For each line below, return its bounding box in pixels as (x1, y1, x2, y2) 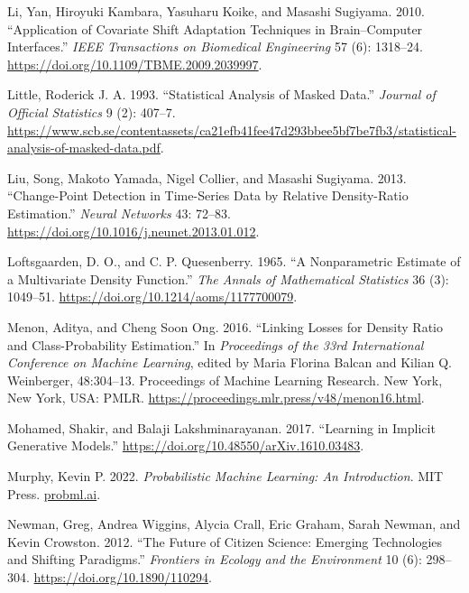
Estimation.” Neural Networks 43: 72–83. (7, 203, 231, 222)
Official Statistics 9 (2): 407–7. (7, 102, 176, 121)
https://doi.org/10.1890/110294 (33, 568, 208, 587)
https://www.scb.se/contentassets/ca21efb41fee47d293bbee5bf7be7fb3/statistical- (7, 120, 456, 139)
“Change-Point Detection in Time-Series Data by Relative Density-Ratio (7, 186, 409, 205)
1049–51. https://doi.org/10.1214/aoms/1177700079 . (7, 287, 298, 306)
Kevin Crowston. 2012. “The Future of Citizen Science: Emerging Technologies (7, 532, 443, 551)
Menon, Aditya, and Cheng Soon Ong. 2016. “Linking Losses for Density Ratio (7, 317, 443, 336)
